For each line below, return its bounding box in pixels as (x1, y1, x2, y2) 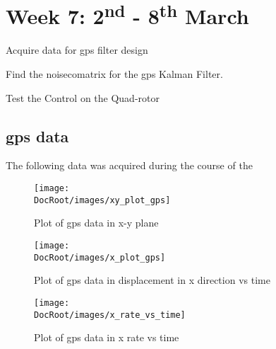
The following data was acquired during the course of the (6, 158, 253, 173)
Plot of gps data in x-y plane (34, 215, 159, 230)
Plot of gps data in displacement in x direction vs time (34, 273, 270, 287)
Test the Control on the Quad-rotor (6, 90, 160, 105)
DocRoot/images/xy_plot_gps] (34, 195, 171, 205)
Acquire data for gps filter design (6, 42, 148, 57)
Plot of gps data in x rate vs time (34, 330, 179, 345)
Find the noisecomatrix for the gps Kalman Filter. (6, 67, 223, 81)
